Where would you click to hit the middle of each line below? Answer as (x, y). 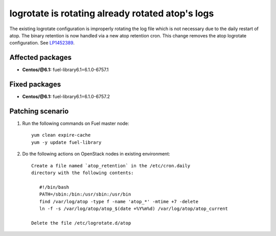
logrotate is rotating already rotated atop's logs (112, 13)
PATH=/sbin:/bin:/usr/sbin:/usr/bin (85, 194)
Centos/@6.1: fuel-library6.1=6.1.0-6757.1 (65, 70)
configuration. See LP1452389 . (42, 43)
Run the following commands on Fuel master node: (76, 123)
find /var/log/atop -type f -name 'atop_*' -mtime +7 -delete (119, 201)
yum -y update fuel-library (66, 142)
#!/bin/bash (54, 187)
